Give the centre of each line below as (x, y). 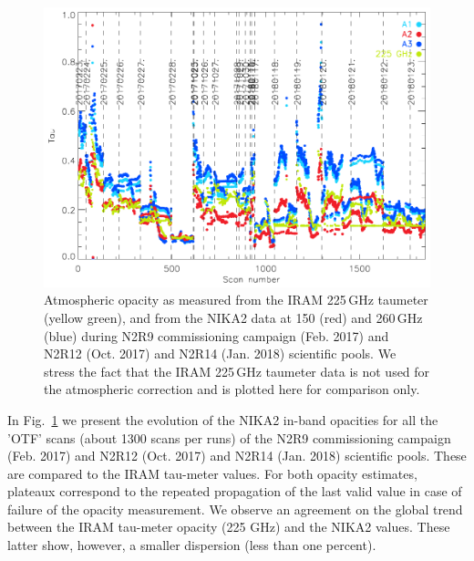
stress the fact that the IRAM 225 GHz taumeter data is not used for (237, 371)
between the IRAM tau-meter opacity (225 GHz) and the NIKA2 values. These (229, 527)
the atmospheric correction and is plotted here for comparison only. (232, 389)
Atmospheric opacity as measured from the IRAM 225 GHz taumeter (236, 300)
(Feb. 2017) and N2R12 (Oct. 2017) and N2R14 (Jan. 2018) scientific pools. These (237, 456)
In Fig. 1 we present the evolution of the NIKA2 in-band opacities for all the (223, 419)
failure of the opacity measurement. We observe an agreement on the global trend (235, 509)
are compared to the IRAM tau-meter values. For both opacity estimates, (212, 473)
